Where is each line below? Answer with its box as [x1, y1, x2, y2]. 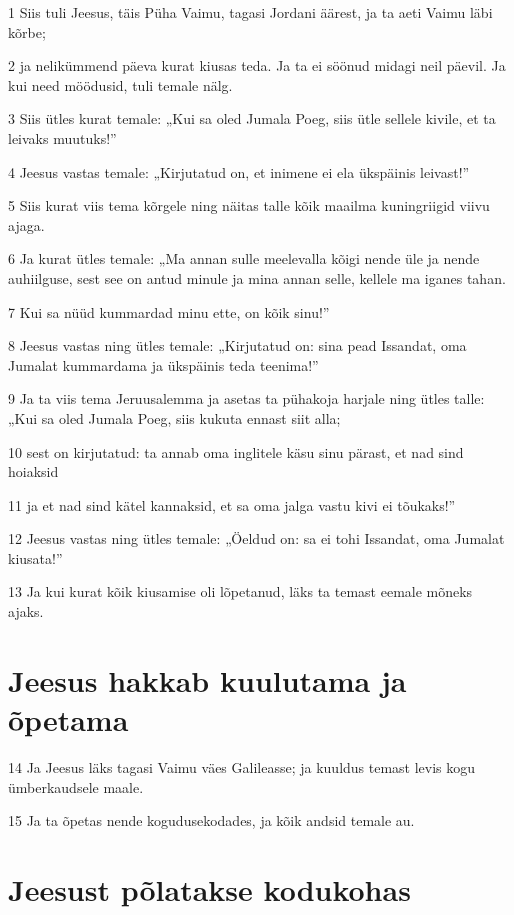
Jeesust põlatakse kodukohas [8, 868, 411, 909]
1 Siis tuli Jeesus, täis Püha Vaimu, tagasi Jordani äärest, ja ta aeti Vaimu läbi [8, 2, 493, 22]
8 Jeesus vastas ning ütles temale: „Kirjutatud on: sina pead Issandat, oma [8, 335, 467, 356]
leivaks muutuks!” [8, 127, 117, 148]
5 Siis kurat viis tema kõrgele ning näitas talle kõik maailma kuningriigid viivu [8, 195, 490, 216]
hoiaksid [8, 461, 59, 482]
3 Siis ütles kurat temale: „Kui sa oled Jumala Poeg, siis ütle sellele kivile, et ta [8, 108, 496, 129]
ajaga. [8, 214, 45, 235]
